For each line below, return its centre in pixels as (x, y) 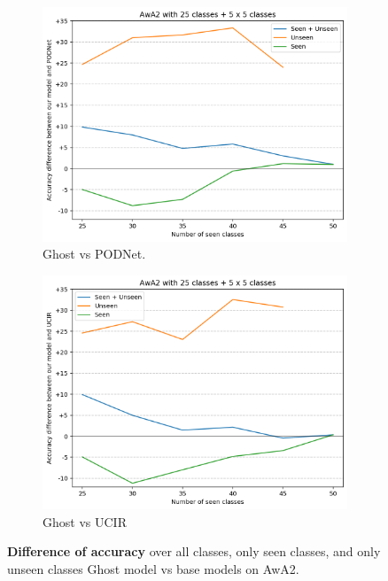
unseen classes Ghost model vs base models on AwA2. (153, 568)
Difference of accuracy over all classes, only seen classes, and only (194, 551)
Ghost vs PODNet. (94, 254)
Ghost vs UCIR (85, 521)
